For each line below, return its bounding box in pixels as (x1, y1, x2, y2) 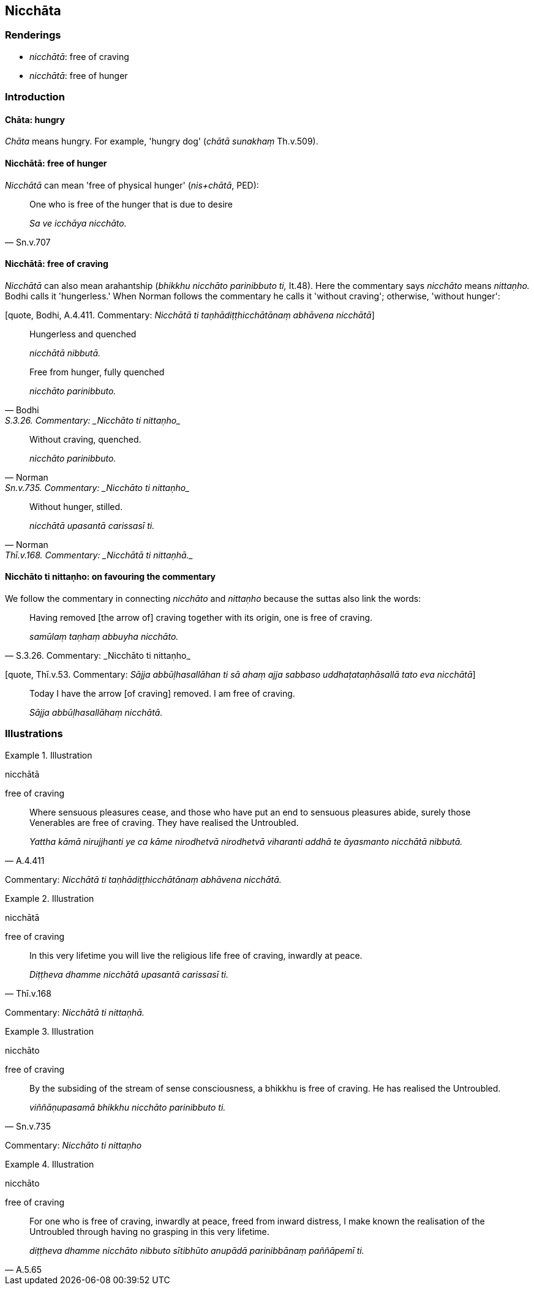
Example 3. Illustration (5, 1026, 94, 1037)
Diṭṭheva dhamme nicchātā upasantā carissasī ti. (29, 969, 229, 980)
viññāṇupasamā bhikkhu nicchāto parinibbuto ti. (29, 1101, 226, 1112)
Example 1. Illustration (5, 749, 92, 760)
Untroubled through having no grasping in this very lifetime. (29, 1226, 269, 1237)
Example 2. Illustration (5, 893, 94, 904)
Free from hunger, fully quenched (29, 366, 165, 377)
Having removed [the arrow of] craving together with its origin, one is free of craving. (29, 612, 373, 623)
